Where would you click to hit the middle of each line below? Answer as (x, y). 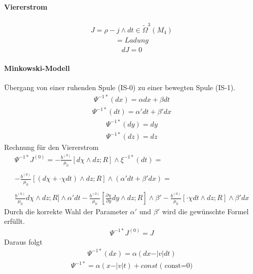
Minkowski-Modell (37, 68)
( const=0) (176, 266)
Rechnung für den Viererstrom (51, 147)
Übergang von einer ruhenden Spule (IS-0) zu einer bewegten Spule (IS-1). (120, 87)
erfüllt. (14, 221)
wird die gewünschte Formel (205, 211)
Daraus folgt (23, 241)
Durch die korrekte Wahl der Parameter (66, 211)
